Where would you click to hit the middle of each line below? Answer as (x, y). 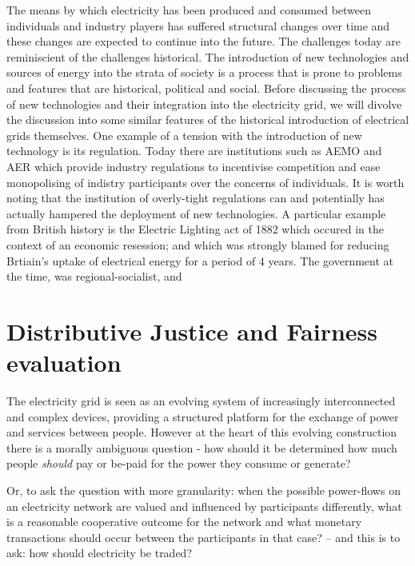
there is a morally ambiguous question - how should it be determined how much (202, 447)
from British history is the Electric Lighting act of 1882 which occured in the (195, 229)
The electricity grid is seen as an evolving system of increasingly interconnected (201, 401)
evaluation (64, 363)
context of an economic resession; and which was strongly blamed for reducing (198, 244)
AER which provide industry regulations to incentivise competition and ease (194, 166)
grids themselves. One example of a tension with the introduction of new (184, 135)
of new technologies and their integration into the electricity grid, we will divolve (204, 104)
